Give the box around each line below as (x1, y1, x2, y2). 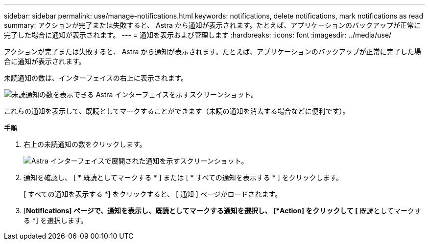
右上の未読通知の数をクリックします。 (24, 140, 146, 148)
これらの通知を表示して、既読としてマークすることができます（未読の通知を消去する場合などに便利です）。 (4, 107, 350, 115)
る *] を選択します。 (24, 216, 88, 224)
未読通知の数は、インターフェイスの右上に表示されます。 (4, 74, 188, 82)
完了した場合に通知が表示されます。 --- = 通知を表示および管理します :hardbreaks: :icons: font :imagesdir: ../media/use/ (4, 31, 392, 39)
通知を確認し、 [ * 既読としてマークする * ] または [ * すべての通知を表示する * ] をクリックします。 (24, 173, 343, 182)
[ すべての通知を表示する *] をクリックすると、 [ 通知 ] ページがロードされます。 (24, 190, 282, 198)
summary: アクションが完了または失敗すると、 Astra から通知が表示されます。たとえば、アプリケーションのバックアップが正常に (4, 21, 421, 29)
